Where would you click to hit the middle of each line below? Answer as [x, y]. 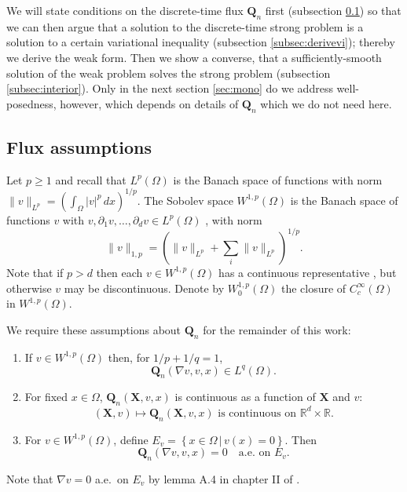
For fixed [46, 397]
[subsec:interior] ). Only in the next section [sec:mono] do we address [170, 88]
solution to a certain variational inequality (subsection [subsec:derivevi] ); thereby [201, 42]
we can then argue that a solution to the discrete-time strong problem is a [185, 26]
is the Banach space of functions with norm [278, 179]
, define [131, 439]
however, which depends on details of [149, 103]
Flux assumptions [79, 146]
